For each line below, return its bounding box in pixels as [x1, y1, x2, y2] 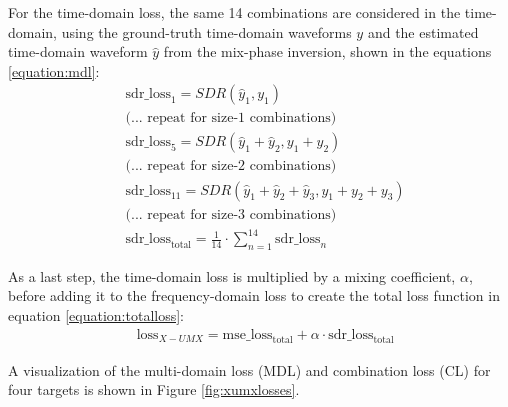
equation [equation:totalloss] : [8, 305, 184, 326]
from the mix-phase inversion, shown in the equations [163, 41, 492, 62]
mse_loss [222, 327, 273, 342]
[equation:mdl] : [8, 60, 100, 81]
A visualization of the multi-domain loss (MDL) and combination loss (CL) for [8, 359, 491, 380]
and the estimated [367, 21, 479, 42]
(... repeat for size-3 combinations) [125, 207, 337, 222]
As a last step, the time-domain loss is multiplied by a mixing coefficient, [8, 265, 456, 286]
